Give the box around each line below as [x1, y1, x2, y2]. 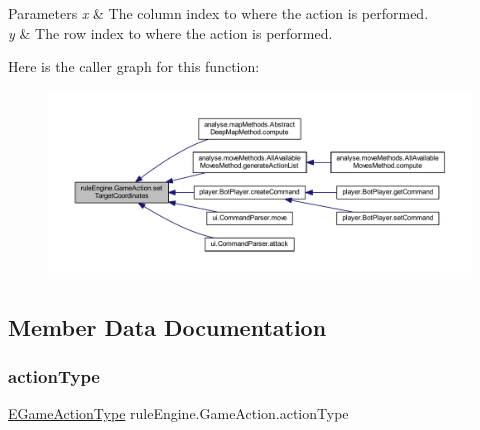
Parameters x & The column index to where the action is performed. [8, 3, 429, 23]
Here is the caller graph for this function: [8, 56, 260, 77]
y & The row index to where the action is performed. [8, 22, 333, 43]
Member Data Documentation [8, 311, 327, 342]
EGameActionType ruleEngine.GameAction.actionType [8, 403, 349, 424]
